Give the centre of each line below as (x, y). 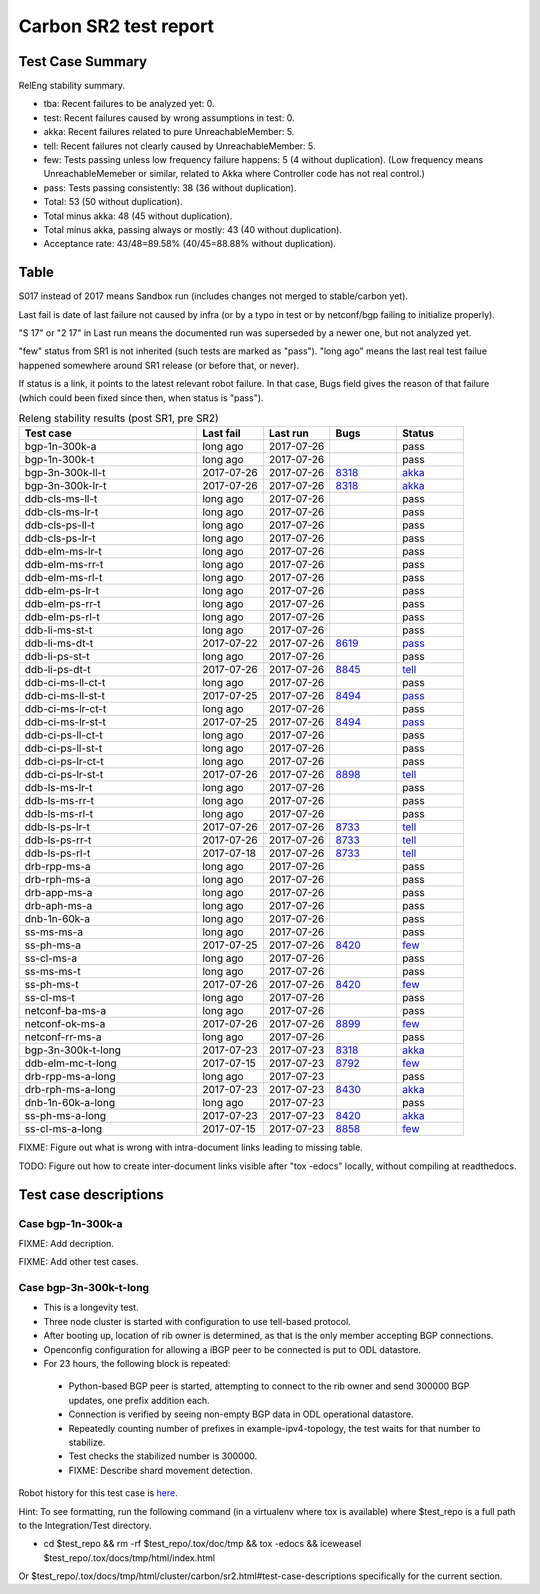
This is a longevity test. (91, 1307)
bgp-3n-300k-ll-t (65, 473)
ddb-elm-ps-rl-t (62, 617)
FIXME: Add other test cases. (78, 1262)
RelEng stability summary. (71, 86)
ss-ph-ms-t (51, 985)
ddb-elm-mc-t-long (70, 1063)
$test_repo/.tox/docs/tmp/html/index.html (129, 1557)
